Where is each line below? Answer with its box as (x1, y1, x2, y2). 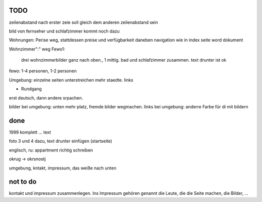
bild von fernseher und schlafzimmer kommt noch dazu (9, 28, 120, 34)
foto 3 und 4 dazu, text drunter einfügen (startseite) (9, 138, 113, 144)
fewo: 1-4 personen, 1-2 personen (9, 68, 77, 74)
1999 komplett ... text (9, 129, 51, 135)
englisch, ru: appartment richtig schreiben (9, 147, 93, 153)
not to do (9, 178, 37, 186)
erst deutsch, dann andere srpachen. (9, 95, 83, 101)
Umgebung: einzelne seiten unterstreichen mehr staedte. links (9, 77, 133, 83)
